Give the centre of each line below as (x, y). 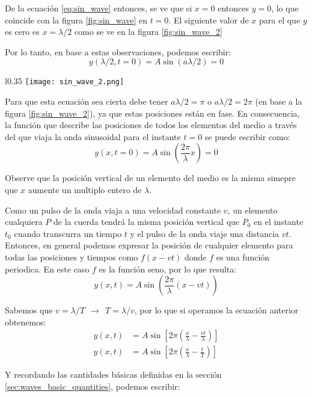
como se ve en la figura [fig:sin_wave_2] (148, 32)
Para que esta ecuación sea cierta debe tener (87, 101)
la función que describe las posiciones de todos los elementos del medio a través (151, 125)
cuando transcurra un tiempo (68, 233)
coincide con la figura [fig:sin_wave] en (76, 20)
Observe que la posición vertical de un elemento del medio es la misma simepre (150, 178)
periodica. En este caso (47, 269)
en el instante (279, 222)
